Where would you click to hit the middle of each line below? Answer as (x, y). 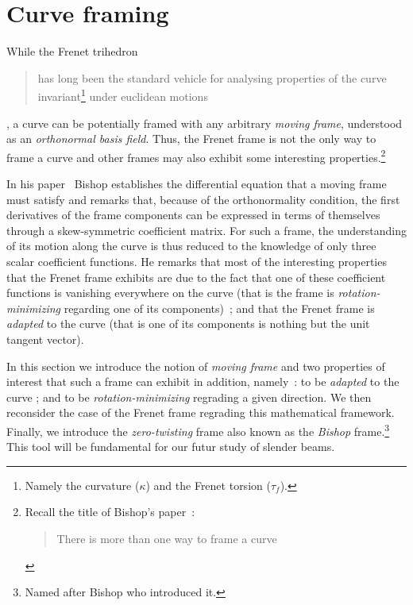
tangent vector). (45, 339)
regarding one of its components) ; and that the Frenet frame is (219, 308)
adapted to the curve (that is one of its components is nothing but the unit (188, 324)
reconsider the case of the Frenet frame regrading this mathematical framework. (201, 412)
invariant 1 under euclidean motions (123, 95)
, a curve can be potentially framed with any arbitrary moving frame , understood (205, 123)
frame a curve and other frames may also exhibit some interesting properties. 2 (196, 156)
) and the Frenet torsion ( (208, 485)
